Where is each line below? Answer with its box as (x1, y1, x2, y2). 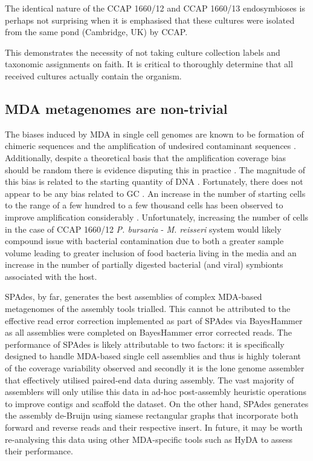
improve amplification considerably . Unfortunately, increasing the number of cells (5, 210, 309, 223)
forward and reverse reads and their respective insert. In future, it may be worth (5, 421, 303, 434)
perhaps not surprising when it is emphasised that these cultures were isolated (5, 13, 295, 26)
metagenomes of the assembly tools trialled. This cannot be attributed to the (5, 302, 291, 315)
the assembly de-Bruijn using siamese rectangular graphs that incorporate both (5, 409, 298, 422)
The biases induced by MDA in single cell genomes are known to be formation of (5, 127, 304, 140)
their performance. (5, 445, 73, 457)
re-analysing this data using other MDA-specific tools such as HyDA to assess (5, 433, 293, 445)
